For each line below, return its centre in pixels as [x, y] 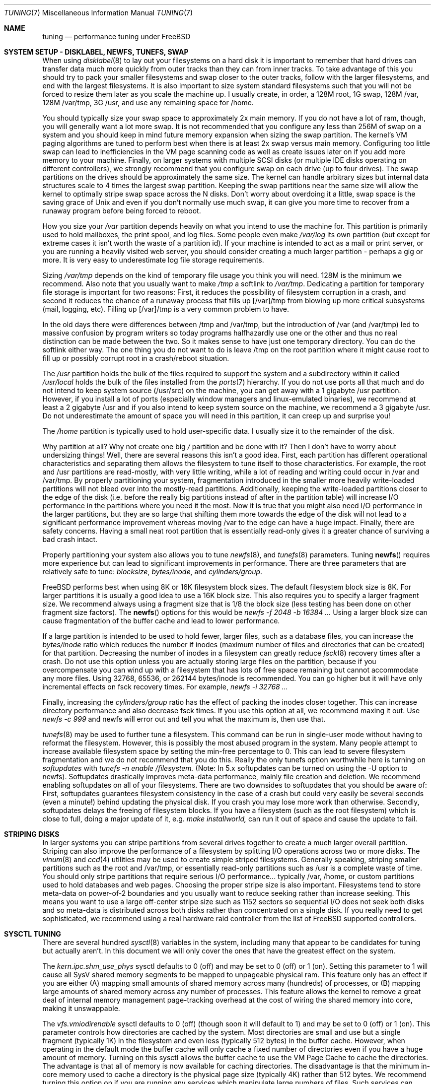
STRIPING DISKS [32, 834]
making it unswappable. [81, 1008]
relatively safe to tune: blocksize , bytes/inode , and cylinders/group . [152, 572]
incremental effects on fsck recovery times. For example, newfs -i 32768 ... [165, 687]
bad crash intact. [70, 539]
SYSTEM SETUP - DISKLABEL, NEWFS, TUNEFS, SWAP [96, 52]
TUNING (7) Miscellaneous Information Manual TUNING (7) [99, 13]
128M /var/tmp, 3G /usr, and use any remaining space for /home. [148, 102]
